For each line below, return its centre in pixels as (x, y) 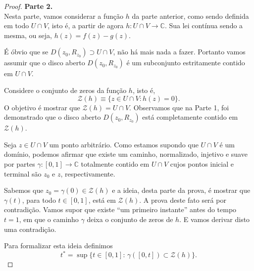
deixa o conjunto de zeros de (130, 219)
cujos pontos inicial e (202, 163)
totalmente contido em (115, 163)
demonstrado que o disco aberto (52, 117)
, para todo (39, 200)
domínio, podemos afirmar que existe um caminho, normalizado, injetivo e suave (126, 154)
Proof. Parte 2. (28, 6)
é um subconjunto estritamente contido (186, 63)
